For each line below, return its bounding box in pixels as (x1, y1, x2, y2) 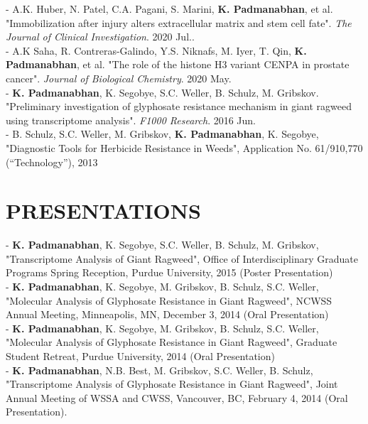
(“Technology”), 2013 (6, 154, 98, 169)
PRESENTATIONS (6, 196, 201, 225)
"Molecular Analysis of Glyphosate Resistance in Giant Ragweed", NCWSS (6, 293, 332, 308)
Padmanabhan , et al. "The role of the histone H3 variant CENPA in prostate (6, 57, 350, 72)
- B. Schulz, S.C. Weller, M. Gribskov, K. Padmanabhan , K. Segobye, (6, 126, 319, 141)
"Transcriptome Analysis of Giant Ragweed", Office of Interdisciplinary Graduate (6, 251, 358, 266)
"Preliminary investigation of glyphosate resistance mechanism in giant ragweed (6, 99, 352, 114)
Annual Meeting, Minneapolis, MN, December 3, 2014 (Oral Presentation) (6, 307, 329, 322)
